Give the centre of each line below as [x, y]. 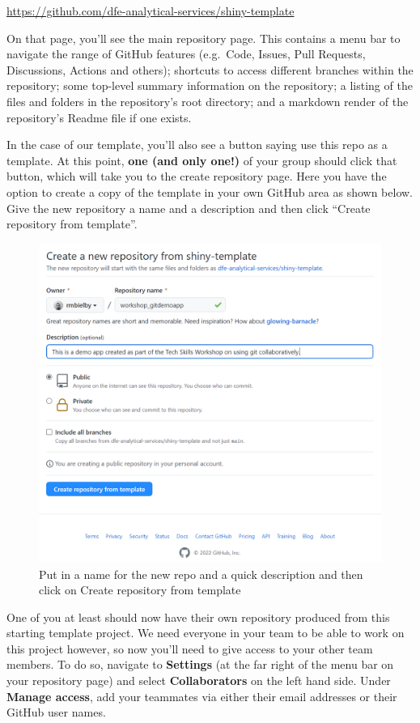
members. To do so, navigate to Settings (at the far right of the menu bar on [200, 664]
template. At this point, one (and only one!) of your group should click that [202, 160]
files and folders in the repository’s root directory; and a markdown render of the [208, 101]
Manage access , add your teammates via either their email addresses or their [202, 696]
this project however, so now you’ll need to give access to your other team [190, 648]
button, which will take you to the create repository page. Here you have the [197, 176]
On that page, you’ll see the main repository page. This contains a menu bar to [204, 38]
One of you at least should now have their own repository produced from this [198, 617]
